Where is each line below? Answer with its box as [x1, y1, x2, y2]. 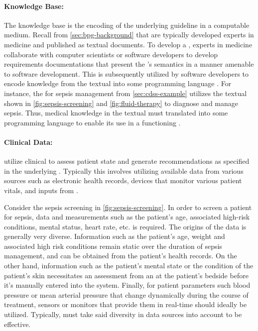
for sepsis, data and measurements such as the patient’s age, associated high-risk [4, 212, 250, 222]
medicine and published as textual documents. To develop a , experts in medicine [4, 39, 253, 49]
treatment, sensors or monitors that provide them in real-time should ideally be [4, 299, 247, 310]
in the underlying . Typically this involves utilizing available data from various [4, 165, 244, 176]
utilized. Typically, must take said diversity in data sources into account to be [4, 309, 242, 320]
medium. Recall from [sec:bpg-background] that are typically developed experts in [4, 29, 254, 40]
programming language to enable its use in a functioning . [4, 117, 181, 127]
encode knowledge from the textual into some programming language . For [4, 78, 232, 89]
